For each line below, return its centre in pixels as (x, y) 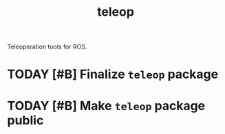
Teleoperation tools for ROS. (47, 47)
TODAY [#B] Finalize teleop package (113, 74)
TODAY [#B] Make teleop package (106, 106)
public (25, 120)
